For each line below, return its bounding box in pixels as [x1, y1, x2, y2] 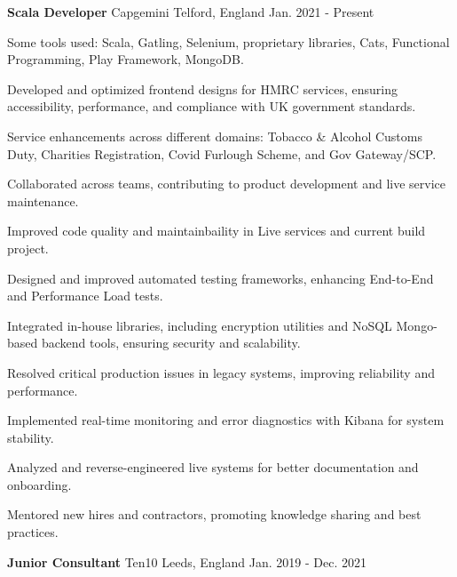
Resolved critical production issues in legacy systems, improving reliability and [7, 363, 435, 381]
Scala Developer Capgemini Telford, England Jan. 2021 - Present [7, 3, 374, 20]
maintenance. [7, 191, 79, 210]
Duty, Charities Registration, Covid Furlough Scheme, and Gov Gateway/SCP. [7, 144, 437, 163]
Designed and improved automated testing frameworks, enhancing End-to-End [7, 268, 434, 287]
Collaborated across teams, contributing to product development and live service [7, 174, 446, 193]
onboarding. [7, 475, 72, 493]
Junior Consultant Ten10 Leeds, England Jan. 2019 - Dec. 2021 [7, 552, 366, 571]
